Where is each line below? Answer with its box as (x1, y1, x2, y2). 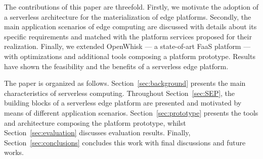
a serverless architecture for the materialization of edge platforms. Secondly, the (4, 11, 251, 22)
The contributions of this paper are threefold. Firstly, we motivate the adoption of (4, 2, 259, 12)
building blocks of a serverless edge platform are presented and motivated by (4, 97, 242, 108)
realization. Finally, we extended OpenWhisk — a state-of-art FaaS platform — (4, 41, 251, 51)
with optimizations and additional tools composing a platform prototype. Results (4, 50, 255, 61)
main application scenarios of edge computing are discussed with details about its (4, 21, 257, 32)
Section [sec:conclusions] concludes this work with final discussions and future (4, 137, 246, 147)
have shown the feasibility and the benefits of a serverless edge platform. (4, 61, 229, 71)
